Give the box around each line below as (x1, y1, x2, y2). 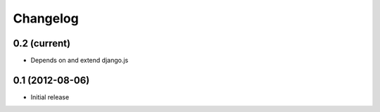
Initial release (30, 92, 70, 101)
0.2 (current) (13, 37, 70, 49)
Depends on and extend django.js (30, 56, 129, 65)
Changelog (13, 11, 79, 26)
